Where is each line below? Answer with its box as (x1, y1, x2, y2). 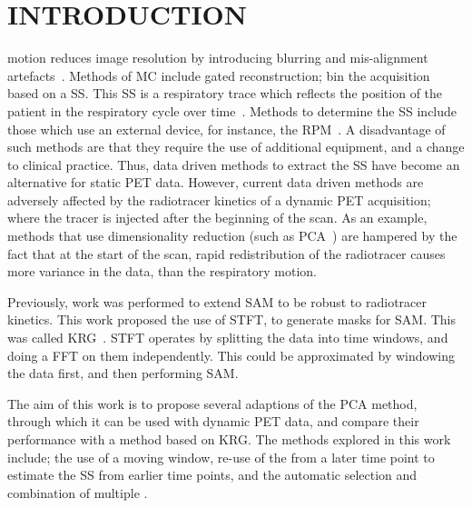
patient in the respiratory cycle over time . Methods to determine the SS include (7, 101, 457, 120)
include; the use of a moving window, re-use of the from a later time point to (7, 447, 435, 466)
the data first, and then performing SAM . (7, 364, 239, 383)
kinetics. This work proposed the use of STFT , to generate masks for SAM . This (7, 310, 457, 329)
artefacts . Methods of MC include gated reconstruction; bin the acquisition (7, 65, 430, 85)
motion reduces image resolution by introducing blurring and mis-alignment (7, 48, 428, 67)
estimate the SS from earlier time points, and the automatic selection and (7, 465, 418, 484)
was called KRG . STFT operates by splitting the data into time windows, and (7, 328, 448, 347)
